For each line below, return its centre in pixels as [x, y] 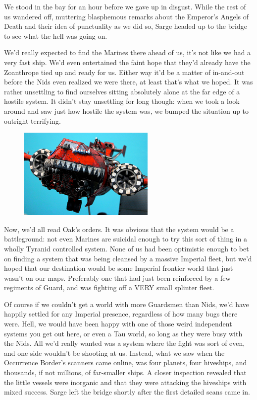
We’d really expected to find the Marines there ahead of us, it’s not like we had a [128, 52]
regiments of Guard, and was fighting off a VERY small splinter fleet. [109, 287]
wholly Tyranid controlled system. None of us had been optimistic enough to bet [127, 248]
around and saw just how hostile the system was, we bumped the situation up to [127, 111]
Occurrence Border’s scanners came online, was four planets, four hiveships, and [126, 362]
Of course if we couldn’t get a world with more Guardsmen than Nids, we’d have [127, 304]
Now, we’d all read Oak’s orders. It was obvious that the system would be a [119, 229]
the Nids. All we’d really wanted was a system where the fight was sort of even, [125, 343]
